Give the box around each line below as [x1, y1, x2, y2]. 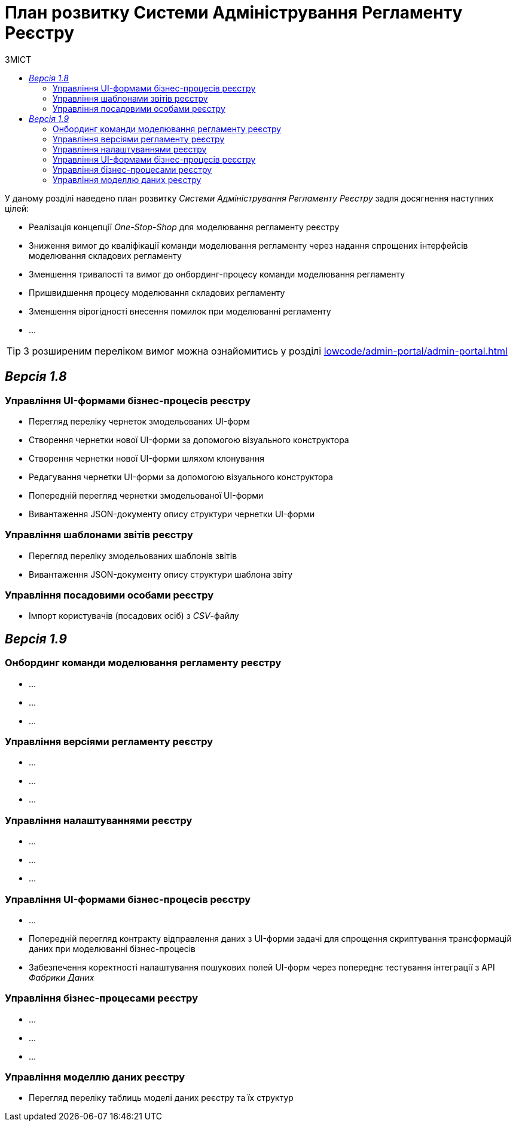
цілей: [5, 203, 29, 213]
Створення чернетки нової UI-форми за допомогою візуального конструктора [29, 434, 349, 445]
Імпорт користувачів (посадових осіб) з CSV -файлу [29, 611, 239, 621]
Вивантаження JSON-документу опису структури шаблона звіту [29, 569, 293, 579]
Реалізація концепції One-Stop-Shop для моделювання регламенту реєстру [29, 221, 340, 232]
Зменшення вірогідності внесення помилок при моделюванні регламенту [29, 306, 331, 316]
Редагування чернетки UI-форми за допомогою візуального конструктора [29, 471, 333, 482]
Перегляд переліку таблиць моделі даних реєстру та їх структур [29, 1093, 294, 1103]
